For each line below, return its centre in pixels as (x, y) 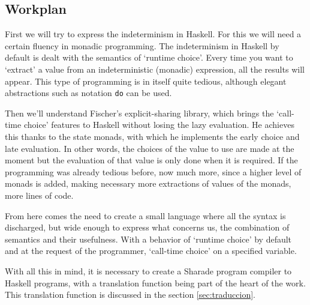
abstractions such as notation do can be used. (88, 93)
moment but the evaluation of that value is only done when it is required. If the (151, 160)
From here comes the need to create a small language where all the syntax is (145, 215)
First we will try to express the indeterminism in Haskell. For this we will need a (153, 34)
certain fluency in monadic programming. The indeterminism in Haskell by (142, 45)
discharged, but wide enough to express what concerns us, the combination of (147, 227)
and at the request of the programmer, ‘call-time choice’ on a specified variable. (151, 251)
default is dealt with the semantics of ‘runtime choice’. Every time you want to (149, 57)
